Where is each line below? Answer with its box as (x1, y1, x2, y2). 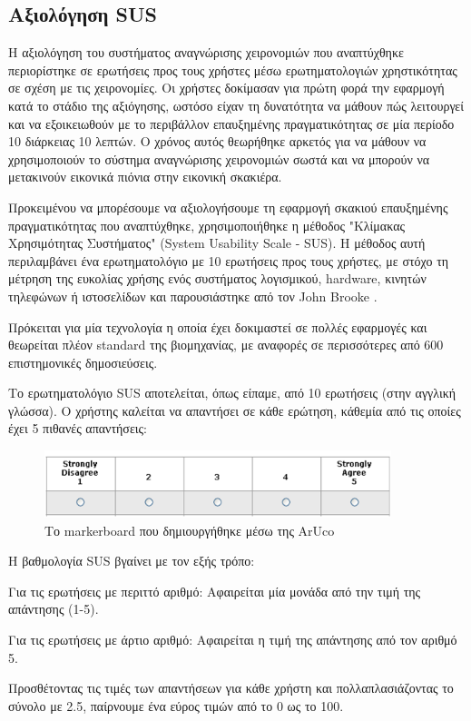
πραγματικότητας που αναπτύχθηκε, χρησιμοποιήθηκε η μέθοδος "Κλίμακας (8, 215, 406, 234)
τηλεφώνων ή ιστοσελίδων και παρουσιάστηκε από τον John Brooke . (8, 286, 378, 305)
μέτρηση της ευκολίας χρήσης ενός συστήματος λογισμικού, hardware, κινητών (8, 269, 427, 288)
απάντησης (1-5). (8, 599, 99, 618)
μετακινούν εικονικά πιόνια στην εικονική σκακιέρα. (8, 167, 282, 186)
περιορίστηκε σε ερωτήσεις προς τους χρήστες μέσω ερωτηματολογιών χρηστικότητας (8, 60, 457, 79)
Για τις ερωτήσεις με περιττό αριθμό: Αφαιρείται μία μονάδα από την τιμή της (8, 581, 421, 600)
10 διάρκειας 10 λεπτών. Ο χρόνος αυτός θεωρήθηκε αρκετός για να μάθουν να (8, 132, 427, 151)
